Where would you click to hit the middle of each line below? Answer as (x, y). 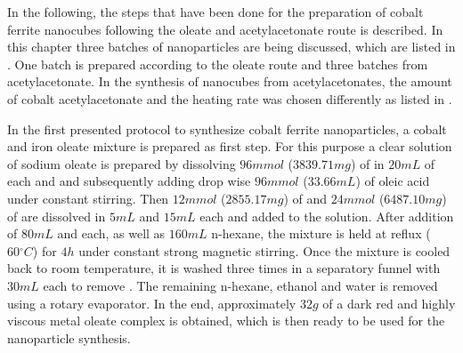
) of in (367, 163)
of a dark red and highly (389, 303)
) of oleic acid (393, 181)
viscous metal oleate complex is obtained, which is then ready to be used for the (226, 321)
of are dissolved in (57, 216)
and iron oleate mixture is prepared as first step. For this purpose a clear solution (230, 146)
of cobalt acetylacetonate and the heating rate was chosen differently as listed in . (230, 98)
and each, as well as (111, 233)
